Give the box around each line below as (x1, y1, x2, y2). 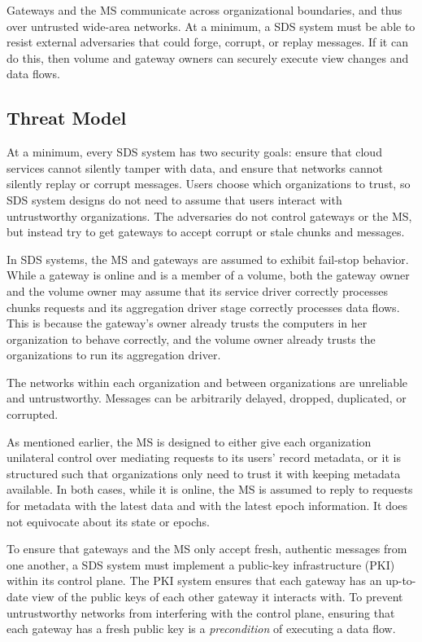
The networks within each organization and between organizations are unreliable (7, 373, 408, 390)
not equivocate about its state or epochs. (7, 512, 210, 530)
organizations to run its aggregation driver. (7, 346, 221, 363)
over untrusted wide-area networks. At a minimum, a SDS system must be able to (7, 17, 415, 34)
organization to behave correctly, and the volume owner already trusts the (7, 330, 376, 347)
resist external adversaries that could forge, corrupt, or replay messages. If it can (7, 33, 408, 51)
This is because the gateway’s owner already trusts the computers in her (7, 314, 368, 332)
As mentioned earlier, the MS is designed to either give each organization (7, 433, 372, 450)
